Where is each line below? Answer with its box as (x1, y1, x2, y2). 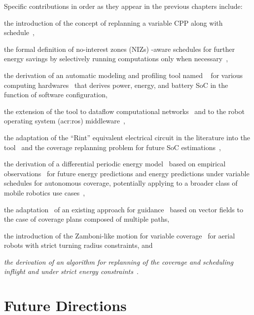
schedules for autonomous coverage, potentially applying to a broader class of (4, 178, 238, 188)
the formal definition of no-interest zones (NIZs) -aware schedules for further (4, 43, 235, 54)
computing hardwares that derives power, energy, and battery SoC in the (4, 79, 228, 90)
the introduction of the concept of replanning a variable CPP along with (4, 17, 223, 28)
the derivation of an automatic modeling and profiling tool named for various (4, 70, 243, 80)
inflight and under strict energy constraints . (4, 266, 139, 276)
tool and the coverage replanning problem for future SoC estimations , (4, 142, 221, 152)
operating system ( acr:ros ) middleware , (4, 116, 125, 126)
